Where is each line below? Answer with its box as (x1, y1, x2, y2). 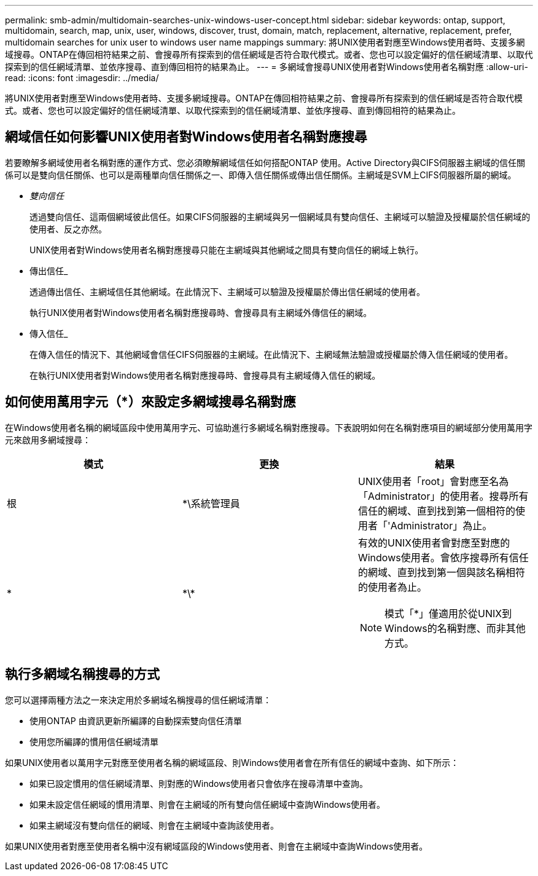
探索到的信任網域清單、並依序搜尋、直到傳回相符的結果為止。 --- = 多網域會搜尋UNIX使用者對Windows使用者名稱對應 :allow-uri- (5, 61, 528, 72)
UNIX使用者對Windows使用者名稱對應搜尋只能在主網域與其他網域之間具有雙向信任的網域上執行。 (29, 244, 424, 255)
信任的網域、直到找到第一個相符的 (357, 504, 515, 517)
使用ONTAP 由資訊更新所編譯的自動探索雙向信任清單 (29, 715, 242, 726)
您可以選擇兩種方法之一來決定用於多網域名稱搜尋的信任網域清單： (5, 694, 271, 705)
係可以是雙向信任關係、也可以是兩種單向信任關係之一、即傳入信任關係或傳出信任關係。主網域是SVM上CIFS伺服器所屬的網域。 (5, 169, 517, 180)
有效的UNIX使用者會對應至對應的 (357, 536, 510, 549)
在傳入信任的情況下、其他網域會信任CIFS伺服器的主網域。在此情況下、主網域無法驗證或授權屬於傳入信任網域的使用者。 (29, 349, 513, 360)
